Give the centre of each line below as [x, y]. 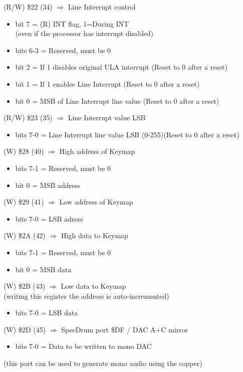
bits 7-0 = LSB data [47, 313]
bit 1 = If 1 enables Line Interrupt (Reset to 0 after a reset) [107, 83]
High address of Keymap [97, 151]
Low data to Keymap [93, 286]
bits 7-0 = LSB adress [49, 218]
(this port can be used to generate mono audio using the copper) [103, 363]
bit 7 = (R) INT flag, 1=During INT [72, 23]
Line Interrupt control [102, 7]
